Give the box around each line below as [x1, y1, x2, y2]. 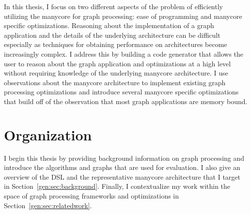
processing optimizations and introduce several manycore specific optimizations [4, 87, 239, 97]
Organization [4, 124, 92, 144]
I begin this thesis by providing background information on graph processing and [4, 153, 245, 163]
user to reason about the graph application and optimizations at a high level [4, 58, 231, 68]
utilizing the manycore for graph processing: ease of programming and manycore [4, 11, 242, 21]
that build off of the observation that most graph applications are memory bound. [4, 96, 248, 106]
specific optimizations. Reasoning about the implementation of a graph [4, 20, 214, 31]
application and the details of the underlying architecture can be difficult [4, 30, 220, 40]
